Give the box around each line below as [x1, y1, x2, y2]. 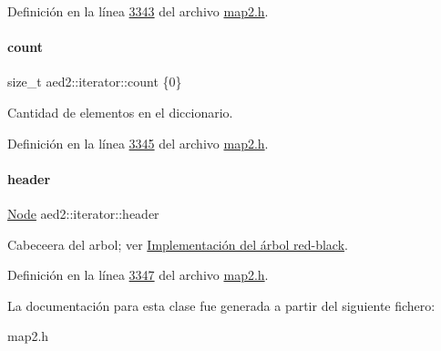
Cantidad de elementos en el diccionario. [7, 102, 233, 121]
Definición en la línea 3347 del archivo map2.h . [7, 265, 269, 284]
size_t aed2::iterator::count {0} [7, 72, 182, 91]
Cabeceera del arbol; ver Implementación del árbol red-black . [7, 234, 348, 253]
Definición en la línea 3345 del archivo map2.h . [7, 133, 269, 152]
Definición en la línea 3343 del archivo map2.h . [7, 2, 269, 20]
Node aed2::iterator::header [7, 203, 159, 222]
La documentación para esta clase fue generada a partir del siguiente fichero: [7, 295, 436, 315]
